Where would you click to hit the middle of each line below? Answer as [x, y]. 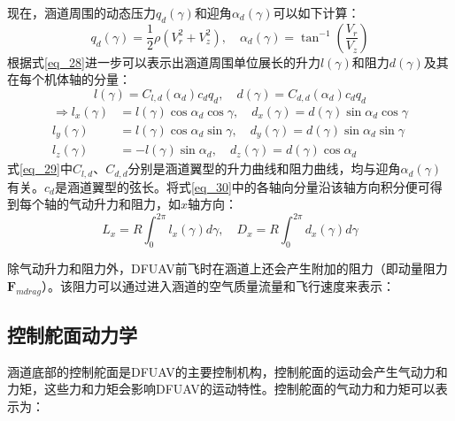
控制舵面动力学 [72, 335]
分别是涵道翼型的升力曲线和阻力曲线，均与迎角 [264, 168]
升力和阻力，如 [137, 204]
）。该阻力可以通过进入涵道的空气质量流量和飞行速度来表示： [218, 285]
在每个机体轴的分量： [69, 79]
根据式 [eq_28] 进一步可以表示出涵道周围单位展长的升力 [164, 61]
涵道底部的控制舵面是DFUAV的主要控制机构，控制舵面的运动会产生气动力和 [227, 371]
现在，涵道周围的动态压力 [81, 12]
